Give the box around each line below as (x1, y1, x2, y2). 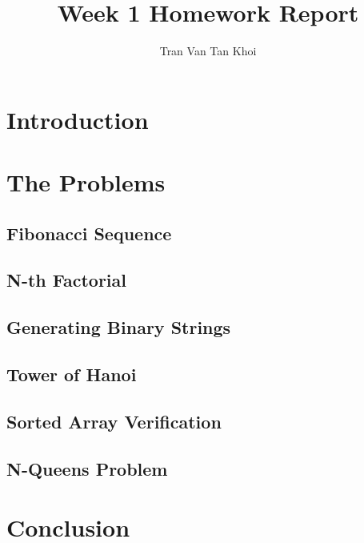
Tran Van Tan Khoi (159, 42, 257, 59)
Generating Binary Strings (6, 315, 231, 340)
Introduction (6, 103, 149, 135)
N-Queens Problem (6, 456, 168, 481)
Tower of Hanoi (6, 362, 137, 387)
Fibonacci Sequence (6, 220, 172, 245)
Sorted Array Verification (6, 408, 222, 433)
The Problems (6, 166, 166, 199)
